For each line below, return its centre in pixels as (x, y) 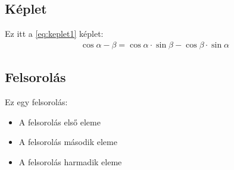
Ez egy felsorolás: (36, 102)
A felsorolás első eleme (60, 122)
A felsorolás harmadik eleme (70, 161)
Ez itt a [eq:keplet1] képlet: (54, 34)
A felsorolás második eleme (68, 142)
